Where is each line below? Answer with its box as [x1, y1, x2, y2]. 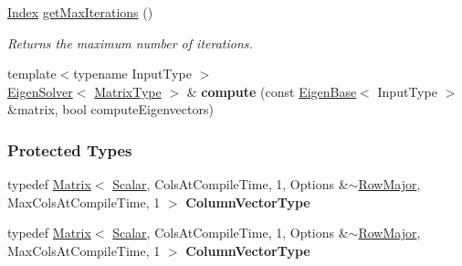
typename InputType [73, 64, 192, 83]
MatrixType [94, 81, 162, 101]
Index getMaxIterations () [7, 3, 153, 21]
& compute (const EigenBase [186, 81, 357, 101]
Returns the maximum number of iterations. [7, 33, 253, 52]
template [7, 64, 57, 83]
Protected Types [7, 138, 132, 161]
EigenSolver [7, 81, 73, 101]
